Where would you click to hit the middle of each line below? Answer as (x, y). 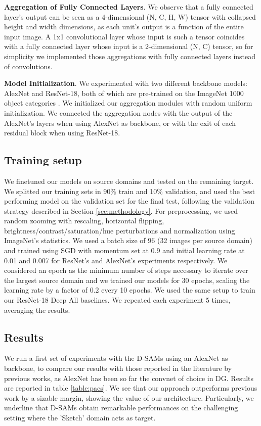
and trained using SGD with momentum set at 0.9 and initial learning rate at (124, 250)
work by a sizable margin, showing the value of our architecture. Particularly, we (129, 397)
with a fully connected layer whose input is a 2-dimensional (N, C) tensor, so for (129, 46)
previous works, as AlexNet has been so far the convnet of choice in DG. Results (129, 378)
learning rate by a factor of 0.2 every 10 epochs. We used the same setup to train (130, 290)
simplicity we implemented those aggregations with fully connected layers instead (130, 56)
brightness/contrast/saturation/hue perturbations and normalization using (120, 230)
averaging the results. (37, 310)
